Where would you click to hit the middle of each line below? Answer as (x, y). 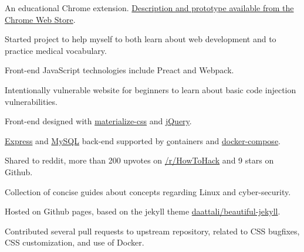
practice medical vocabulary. (56, 50)
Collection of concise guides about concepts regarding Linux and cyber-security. (148, 191)
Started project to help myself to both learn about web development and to (141, 39)
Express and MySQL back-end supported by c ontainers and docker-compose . (143, 140)
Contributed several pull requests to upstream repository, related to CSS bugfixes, (152, 231)
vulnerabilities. (31, 101)
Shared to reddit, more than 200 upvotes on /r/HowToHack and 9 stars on (139, 160)
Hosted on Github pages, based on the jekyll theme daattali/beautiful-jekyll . (143, 211)
